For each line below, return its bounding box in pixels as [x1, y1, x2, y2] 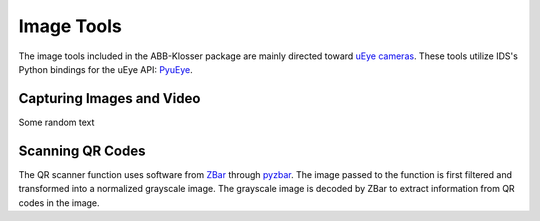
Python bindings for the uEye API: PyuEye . [18, 63, 194, 75]
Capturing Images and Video [18, 90, 201, 107]
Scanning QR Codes [18, 142, 146, 159]
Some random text [18, 116, 95, 128]
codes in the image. [18, 196, 100, 209]
